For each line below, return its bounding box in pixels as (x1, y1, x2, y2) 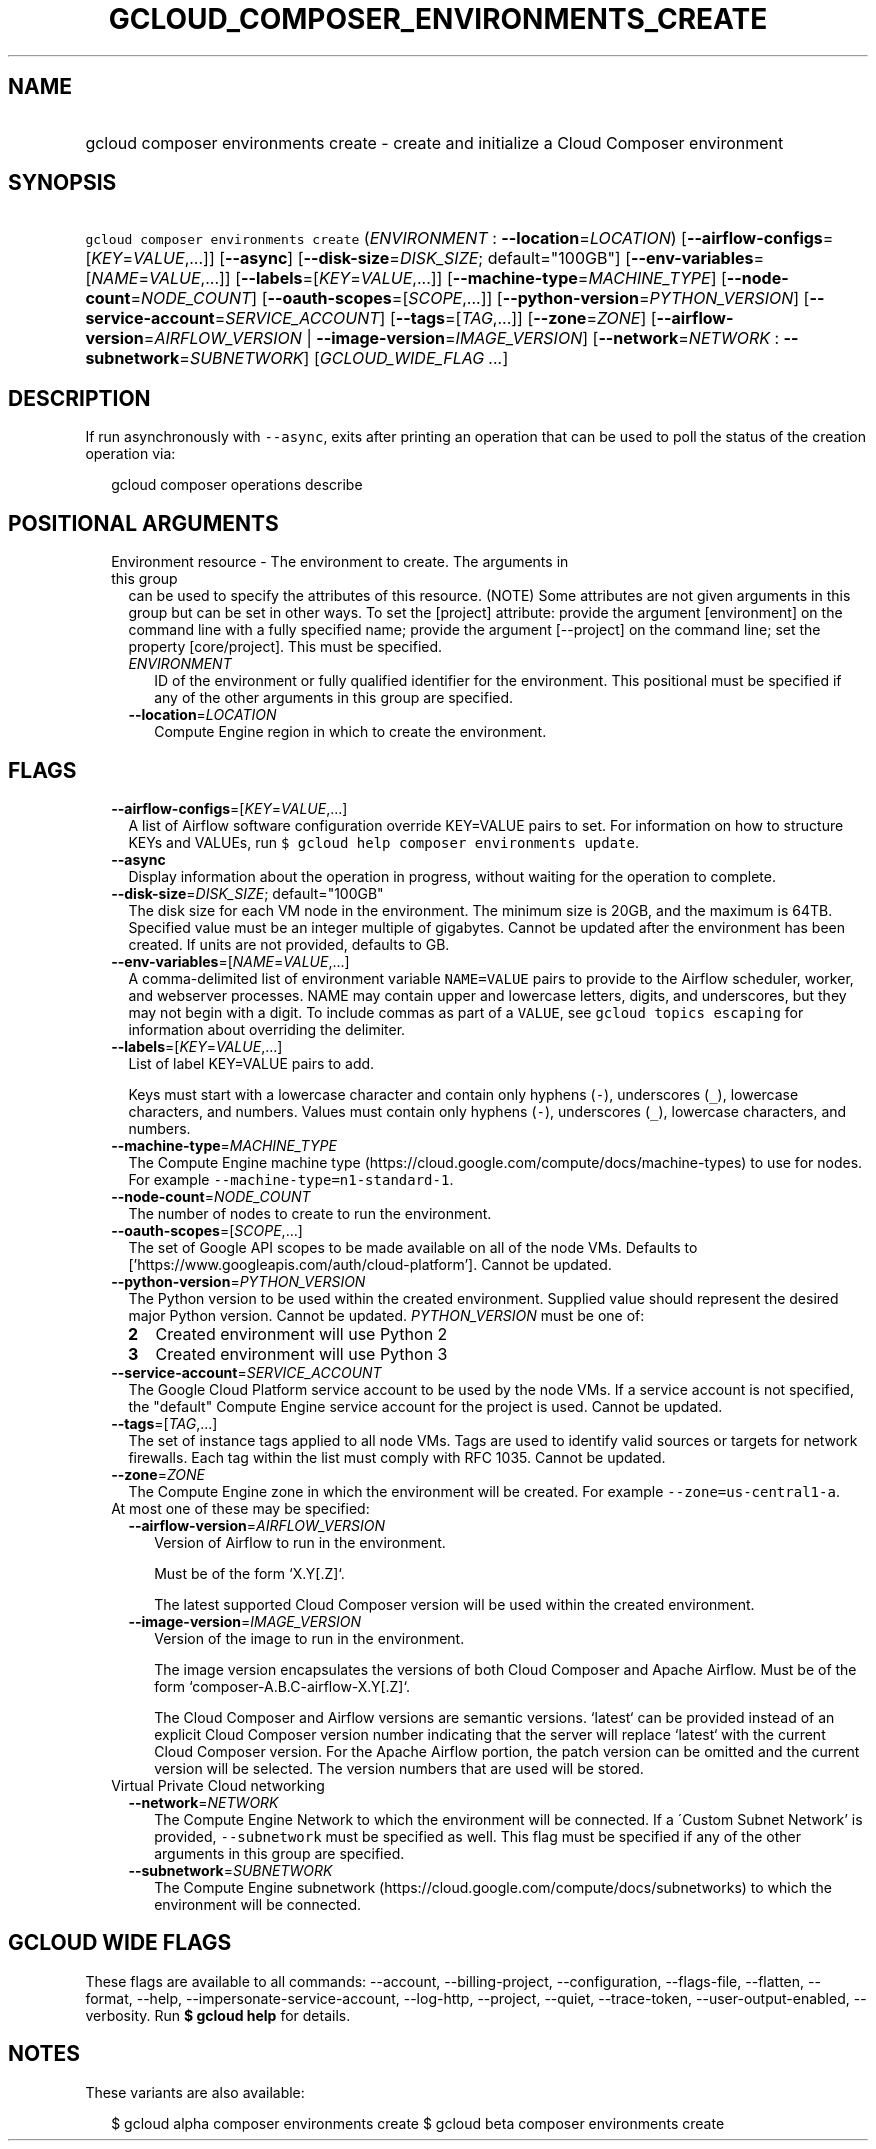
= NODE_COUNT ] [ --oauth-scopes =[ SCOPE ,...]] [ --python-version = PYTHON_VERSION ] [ (130, 288, 810, 309)
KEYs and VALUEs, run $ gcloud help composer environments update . (128, 833, 640, 851)
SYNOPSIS (8, 170, 117, 196)
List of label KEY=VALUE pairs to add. (128, 1054, 375, 1072)
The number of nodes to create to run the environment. (128, 1204, 492, 1222)
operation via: (85, 445, 176, 463)
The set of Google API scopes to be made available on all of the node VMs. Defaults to (128, 1238, 698, 1256)
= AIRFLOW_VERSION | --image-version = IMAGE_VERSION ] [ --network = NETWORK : (143, 328, 780, 349)
